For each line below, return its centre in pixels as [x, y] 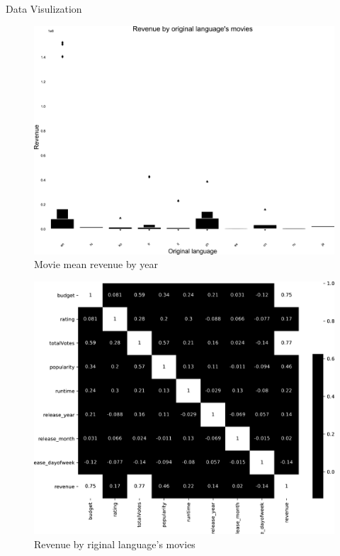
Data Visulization [44, 9]
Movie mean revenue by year [96, 264]
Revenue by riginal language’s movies [115, 544]
